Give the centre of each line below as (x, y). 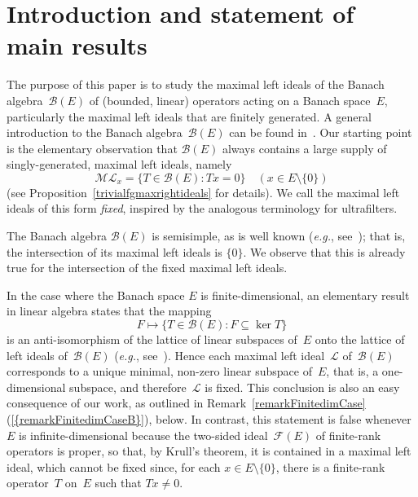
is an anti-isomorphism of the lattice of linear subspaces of (152, 339)
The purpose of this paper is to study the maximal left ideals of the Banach (196, 84)
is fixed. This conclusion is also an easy (302, 387)
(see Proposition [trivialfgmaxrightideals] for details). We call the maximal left (203, 192)
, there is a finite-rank (330, 466)
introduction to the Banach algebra (95, 132)
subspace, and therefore (128, 387)
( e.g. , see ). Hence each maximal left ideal (220, 355)
